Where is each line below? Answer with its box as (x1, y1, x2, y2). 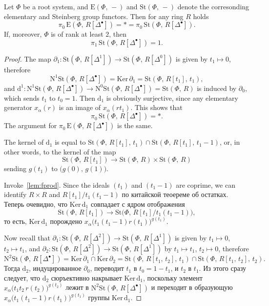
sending (4, 163, 26, 174)
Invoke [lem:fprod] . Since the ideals (4, 179, 110, 190)
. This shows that (130, 102, 183, 112)
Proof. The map (4, 53, 51, 64)
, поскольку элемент (143, 272, 203, 283)
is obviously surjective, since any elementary (106, 92, 238, 103)
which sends (4, 92, 40, 103)
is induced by (197, 83, 237, 93)
